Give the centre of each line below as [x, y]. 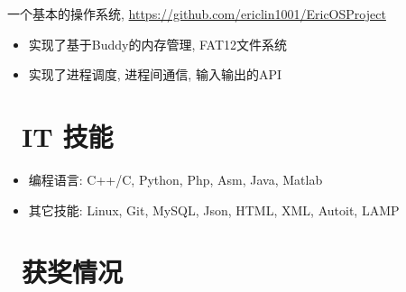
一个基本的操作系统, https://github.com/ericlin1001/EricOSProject [197, 14]
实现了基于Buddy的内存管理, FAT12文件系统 [158, 44]
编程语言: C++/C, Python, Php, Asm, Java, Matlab [175, 179]
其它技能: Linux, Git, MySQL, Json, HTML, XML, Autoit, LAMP [214, 210]
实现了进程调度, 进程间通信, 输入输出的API [155, 74]
